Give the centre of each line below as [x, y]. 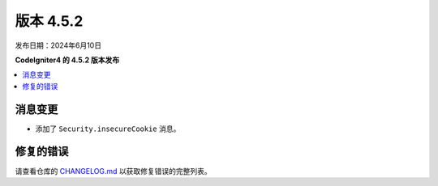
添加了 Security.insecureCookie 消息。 [108, 129]
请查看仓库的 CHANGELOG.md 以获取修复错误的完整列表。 [114, 171]
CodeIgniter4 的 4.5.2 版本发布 [67, 60]
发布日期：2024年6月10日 [58, 45]
